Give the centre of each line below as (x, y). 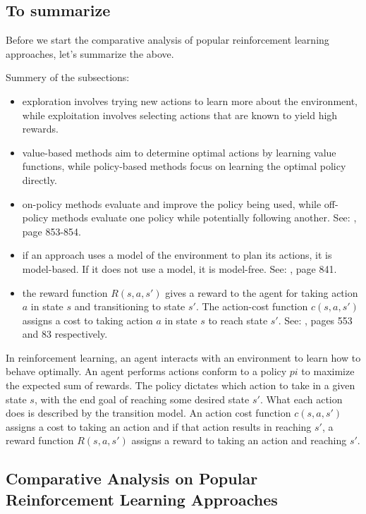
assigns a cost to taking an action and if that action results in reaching (159, 426)
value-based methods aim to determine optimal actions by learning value (179, 152)
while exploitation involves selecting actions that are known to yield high (180, 115)
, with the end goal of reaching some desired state (142, 399)
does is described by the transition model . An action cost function (148, 413)
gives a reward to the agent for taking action (262, 292)
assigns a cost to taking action (87, 320)
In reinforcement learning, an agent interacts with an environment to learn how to (183, 357)
